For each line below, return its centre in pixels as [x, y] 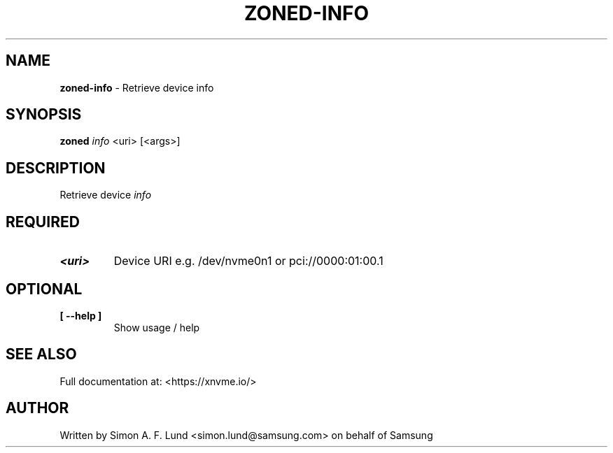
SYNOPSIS [44, 115]
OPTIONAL [44, 289]
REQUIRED [43, 222]
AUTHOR [37, 408]
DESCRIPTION [56, 168]
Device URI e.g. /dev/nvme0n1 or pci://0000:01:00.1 [248, 261]
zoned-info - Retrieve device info [137, 87]
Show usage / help [157, 327]
